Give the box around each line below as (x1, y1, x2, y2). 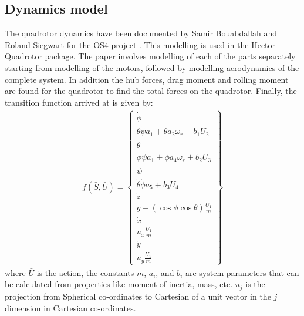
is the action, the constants (36, 266, 134, 278)
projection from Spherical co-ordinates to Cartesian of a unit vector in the (5, 290, 271, 302)
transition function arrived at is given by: (5, 96, 153, 108)
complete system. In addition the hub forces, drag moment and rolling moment (5, 73, 289, 85)
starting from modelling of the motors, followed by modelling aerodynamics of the (5, 61, 299, 73)
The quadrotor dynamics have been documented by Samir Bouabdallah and (5, 27, 277, 39)
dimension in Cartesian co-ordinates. (5, 301, 136, 314)
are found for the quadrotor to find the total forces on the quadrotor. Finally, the (5, 85, 297, 97)
